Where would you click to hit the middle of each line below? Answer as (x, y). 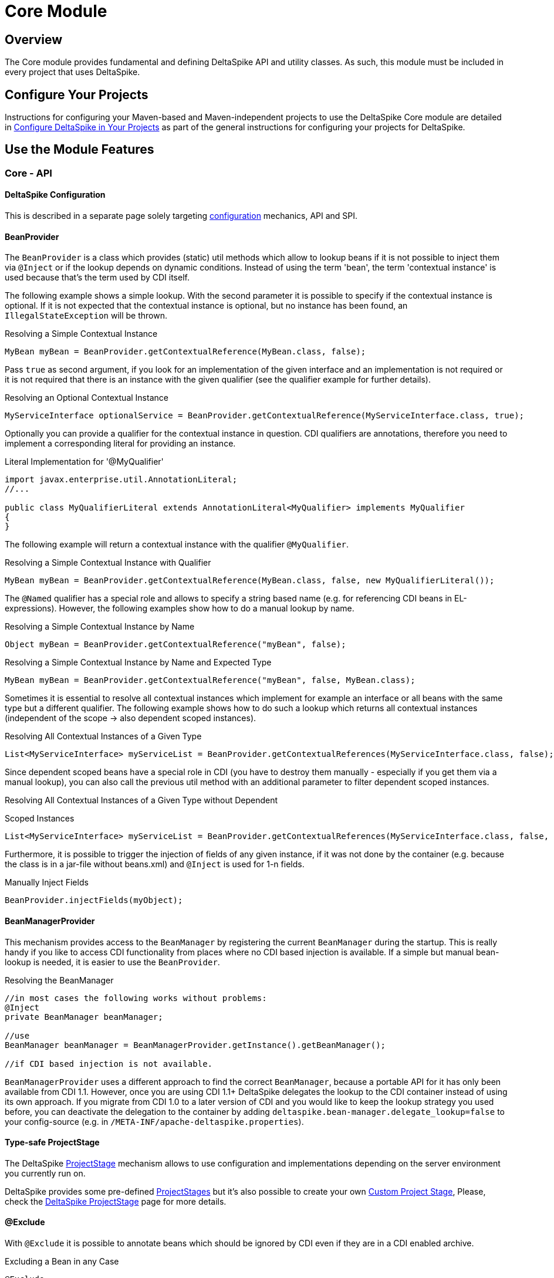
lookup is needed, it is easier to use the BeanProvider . (112, 962)
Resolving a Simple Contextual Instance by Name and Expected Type (138, 662)
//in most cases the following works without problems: (136, 998)
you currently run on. (45, 1173)
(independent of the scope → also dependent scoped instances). (131, 718)
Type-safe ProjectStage (52, 1142)
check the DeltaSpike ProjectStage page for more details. (116, 1201)
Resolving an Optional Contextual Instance (87, 398)
